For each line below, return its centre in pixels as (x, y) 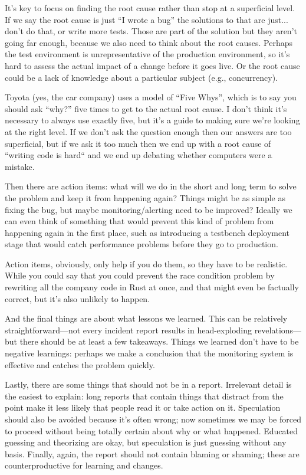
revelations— (278, 330)
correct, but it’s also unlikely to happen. (78, 298)
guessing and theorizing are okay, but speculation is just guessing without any (146, 442)
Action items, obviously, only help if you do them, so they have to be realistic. (146, 263)
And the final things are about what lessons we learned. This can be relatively (146, 318)
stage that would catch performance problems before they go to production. (142, 244)
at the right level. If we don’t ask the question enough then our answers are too (148, 131)
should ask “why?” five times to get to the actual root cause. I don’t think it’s (146, 108)
